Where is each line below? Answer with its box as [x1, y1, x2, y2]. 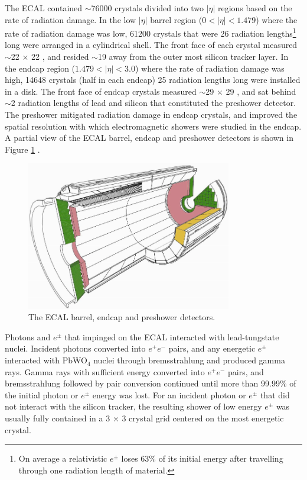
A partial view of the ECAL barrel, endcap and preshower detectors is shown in [5, 131, 293, 144]
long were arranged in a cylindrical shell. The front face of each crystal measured [5, 38, 298, 51]
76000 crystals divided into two [91, 2, 204, 14]
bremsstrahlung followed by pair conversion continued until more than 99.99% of [5, 377, 296, 389]
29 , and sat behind [226, 85, 296, 97]
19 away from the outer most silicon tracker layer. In [97, 50, 289, 63]
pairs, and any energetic [168, 342, 256, 355]
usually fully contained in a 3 [5, 412, 110, 424]
